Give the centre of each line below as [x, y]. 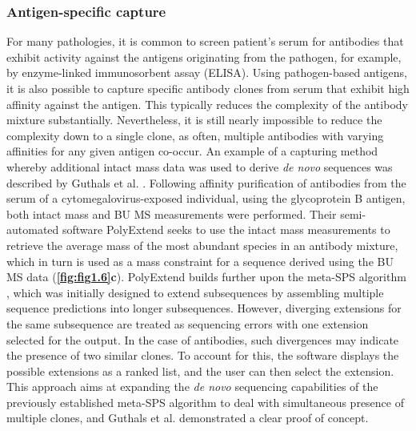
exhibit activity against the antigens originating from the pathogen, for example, [204, 56]
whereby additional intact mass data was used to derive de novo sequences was [200, 166]
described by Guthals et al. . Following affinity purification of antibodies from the [206, 182]
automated [33, 230]
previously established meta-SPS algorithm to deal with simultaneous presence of [205, 402]
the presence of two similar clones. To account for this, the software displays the [203, 355]
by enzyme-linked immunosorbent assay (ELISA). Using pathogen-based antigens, [207, 73]
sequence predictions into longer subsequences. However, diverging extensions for [204, 308]
